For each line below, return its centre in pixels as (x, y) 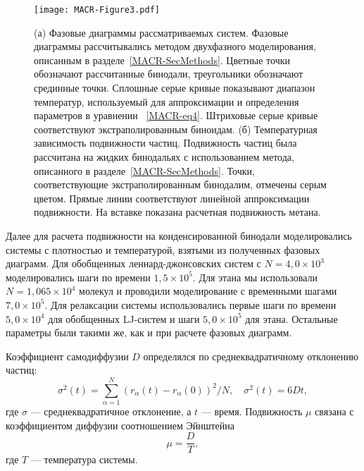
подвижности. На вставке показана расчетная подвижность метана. (177, 212)
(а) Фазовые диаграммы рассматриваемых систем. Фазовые (161, 32)
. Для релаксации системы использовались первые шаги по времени (190, 304)
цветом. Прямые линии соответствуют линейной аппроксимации (172, 198)
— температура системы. (84, 459)
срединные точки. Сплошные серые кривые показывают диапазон (175, 88)
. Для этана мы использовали (255, 277)
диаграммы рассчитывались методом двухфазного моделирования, (175, 46)
